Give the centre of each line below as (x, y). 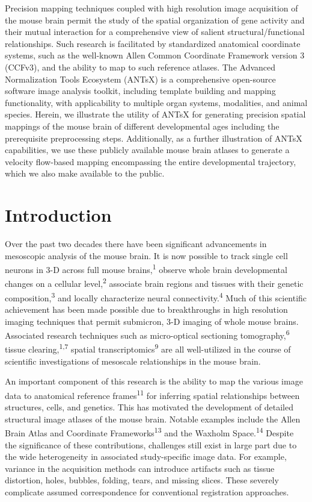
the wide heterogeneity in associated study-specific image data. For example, (146, 457)
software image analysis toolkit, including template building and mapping (140, 91)
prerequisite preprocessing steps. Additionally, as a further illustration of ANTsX (154, 138)
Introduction (58, 215)
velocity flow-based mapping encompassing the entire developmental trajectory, (151, 161)
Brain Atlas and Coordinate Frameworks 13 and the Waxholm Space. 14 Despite (149, 432)
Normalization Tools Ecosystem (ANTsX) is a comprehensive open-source (140, 79)
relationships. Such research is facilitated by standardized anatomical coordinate (153, 43)
